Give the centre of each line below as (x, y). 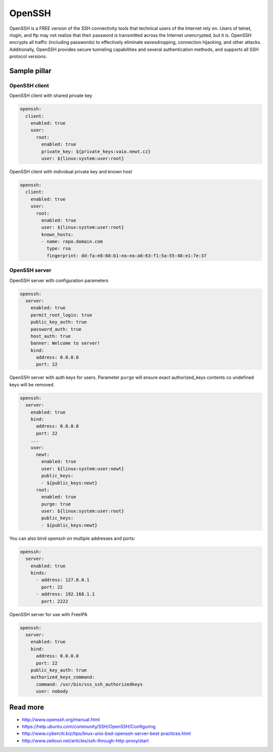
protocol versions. (28, 57)
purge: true (56, 504)
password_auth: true (56, 329)
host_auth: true (51, 336)
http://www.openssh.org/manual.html (61, 719)
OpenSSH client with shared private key (51, 95)
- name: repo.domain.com (72, 242)
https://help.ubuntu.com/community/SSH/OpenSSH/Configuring (89, 726)
